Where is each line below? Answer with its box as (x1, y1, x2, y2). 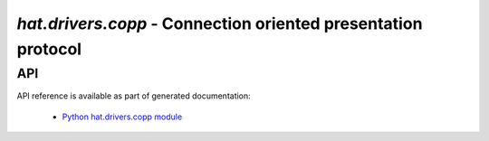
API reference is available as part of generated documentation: (16, 90, 251, 101)
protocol (16, 39, 81, 59)
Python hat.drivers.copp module (62, 111, 183, 122)
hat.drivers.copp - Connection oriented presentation (16, 14, 423, 33)
